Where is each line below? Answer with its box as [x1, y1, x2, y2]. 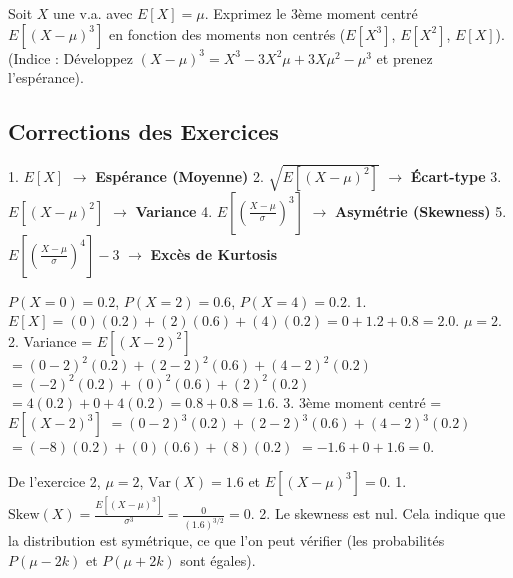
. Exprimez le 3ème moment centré [204, 3, 418, 23]
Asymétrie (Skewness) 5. [335, 200, 507, 221]
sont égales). [180, 549, 256, 570]
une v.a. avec [53, 3, 133, 23]
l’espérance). [8, 67, 84, 88]
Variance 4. [135, 200, 213, 221]
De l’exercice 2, [8, 470, 101, 491]
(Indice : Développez [8, 47, 134, 68]
